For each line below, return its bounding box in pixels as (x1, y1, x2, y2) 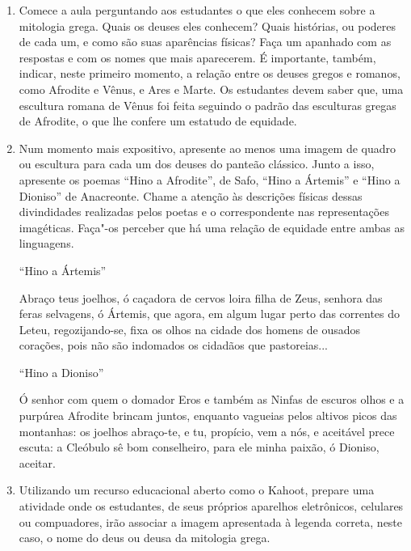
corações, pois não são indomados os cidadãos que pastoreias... (19, 337, 328, 354)
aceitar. (19, 454, 56, 471)
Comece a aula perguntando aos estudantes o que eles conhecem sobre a (19, 2, 375, 18)
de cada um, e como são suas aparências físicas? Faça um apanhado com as (19, 33, 392, 50)
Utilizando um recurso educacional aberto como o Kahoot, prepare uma (19, 481, 375, 498)
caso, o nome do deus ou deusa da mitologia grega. (19, 529, 271, 546)
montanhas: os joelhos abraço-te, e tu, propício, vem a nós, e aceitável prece (19, 422, 395, 439)
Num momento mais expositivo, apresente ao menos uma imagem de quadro (19, 139, 396, 156)
